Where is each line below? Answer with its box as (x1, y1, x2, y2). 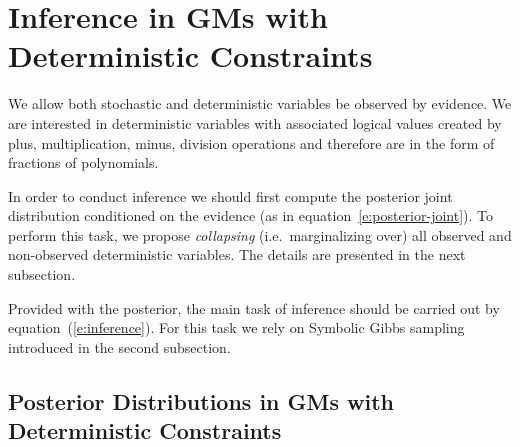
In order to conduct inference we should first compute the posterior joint (8, 185, 453, 206)
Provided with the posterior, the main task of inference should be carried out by (8, 297, 500, 318)
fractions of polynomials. (8, 152, 159, 173)
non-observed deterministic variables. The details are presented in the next (8, 244, 466, 265)
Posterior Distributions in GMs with (8, 385, 395, 416)
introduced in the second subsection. (8, 336, 231, 357)
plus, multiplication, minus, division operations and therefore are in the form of (8, 132, 495, 153)
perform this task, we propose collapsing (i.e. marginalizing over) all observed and (8, 224, 512, 245)
